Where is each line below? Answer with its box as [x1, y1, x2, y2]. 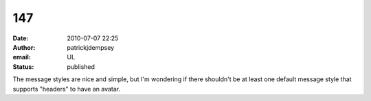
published [67, 62, 95, 71]
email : [12, 53, 31, 61]
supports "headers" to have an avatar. [12, 85, 121, 93]
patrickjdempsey [67, 43, 115, 51]
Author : [12, 43, 36, 51]
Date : [12, 34, 29, 42]
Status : [12, 62, 34, 71]
